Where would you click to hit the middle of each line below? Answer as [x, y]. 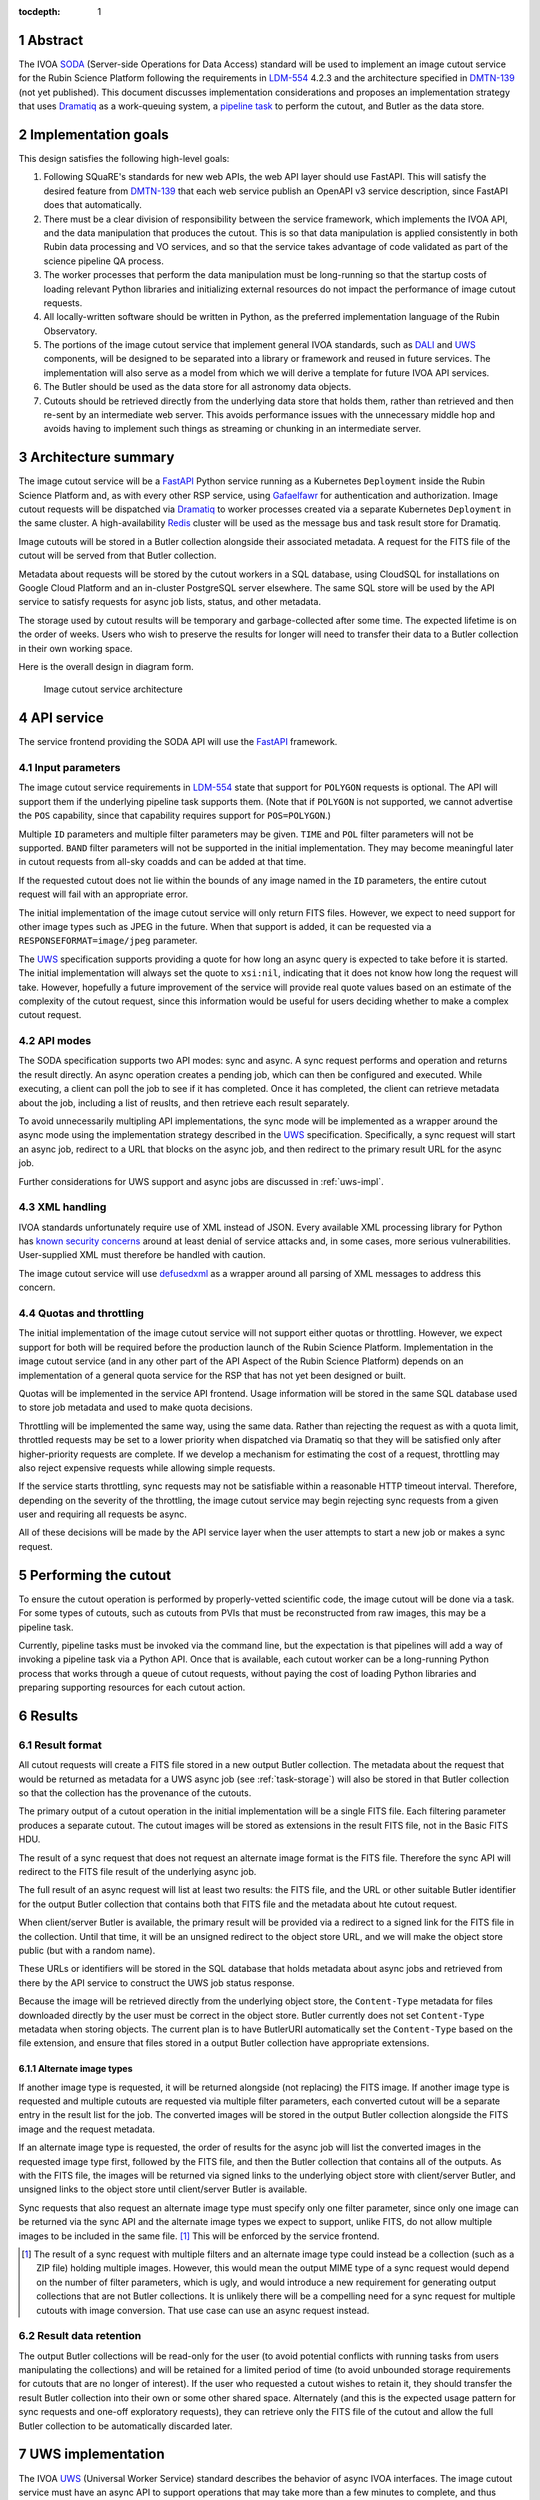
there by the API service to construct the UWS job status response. [156, 1982]
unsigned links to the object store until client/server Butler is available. [163, 2189]
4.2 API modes [55, 1041]
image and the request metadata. [86, 2129]
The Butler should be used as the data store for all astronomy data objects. [197, 387]
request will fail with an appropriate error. [103, 894]
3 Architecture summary [96, 457]
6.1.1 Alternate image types [76, 2069]
